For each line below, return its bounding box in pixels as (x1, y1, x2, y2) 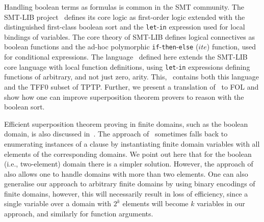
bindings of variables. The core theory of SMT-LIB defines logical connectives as (4, 31, 255, 42)
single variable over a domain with (4, 198, 112, 209)
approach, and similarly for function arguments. (4, 208, 153, 219)
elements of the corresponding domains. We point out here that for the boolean (4, 148, 252, 159)
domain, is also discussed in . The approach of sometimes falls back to (4, 128, 228, 139)
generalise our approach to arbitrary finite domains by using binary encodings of (4, 178, 255, 189)
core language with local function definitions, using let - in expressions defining (4, 61, 250, 72)
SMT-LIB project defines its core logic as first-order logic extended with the (4, 11, 245, 22)
